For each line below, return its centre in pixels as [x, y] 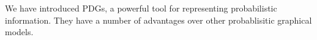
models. [19, 32]
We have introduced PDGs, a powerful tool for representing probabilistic [141, 8]
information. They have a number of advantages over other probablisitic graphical [158, 20]
